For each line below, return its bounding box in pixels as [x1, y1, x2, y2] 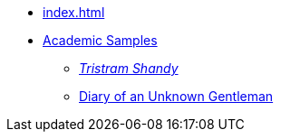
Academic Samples [43, 32, 158, 48]
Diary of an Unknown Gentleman [79, 88, 274, 104]
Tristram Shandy [79, 60, 179, 76]
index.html [43, 5, 105, 20]
